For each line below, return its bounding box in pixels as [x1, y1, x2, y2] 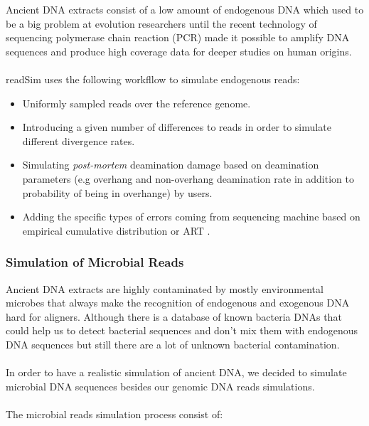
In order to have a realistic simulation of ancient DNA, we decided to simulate [6, 365, 347, 380]
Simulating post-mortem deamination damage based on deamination [22, 157, 319, 172]
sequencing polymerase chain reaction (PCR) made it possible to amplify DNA [6, 30, 350, 45]
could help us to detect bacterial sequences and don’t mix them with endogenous [6, 323, 358, 338]
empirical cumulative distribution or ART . [22, 223, 210, 238]
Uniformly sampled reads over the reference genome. [22, 95, 251, 110]
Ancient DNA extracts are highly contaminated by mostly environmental [6, 281, 323, 296]
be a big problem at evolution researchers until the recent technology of [6, 16, 317, 31]
